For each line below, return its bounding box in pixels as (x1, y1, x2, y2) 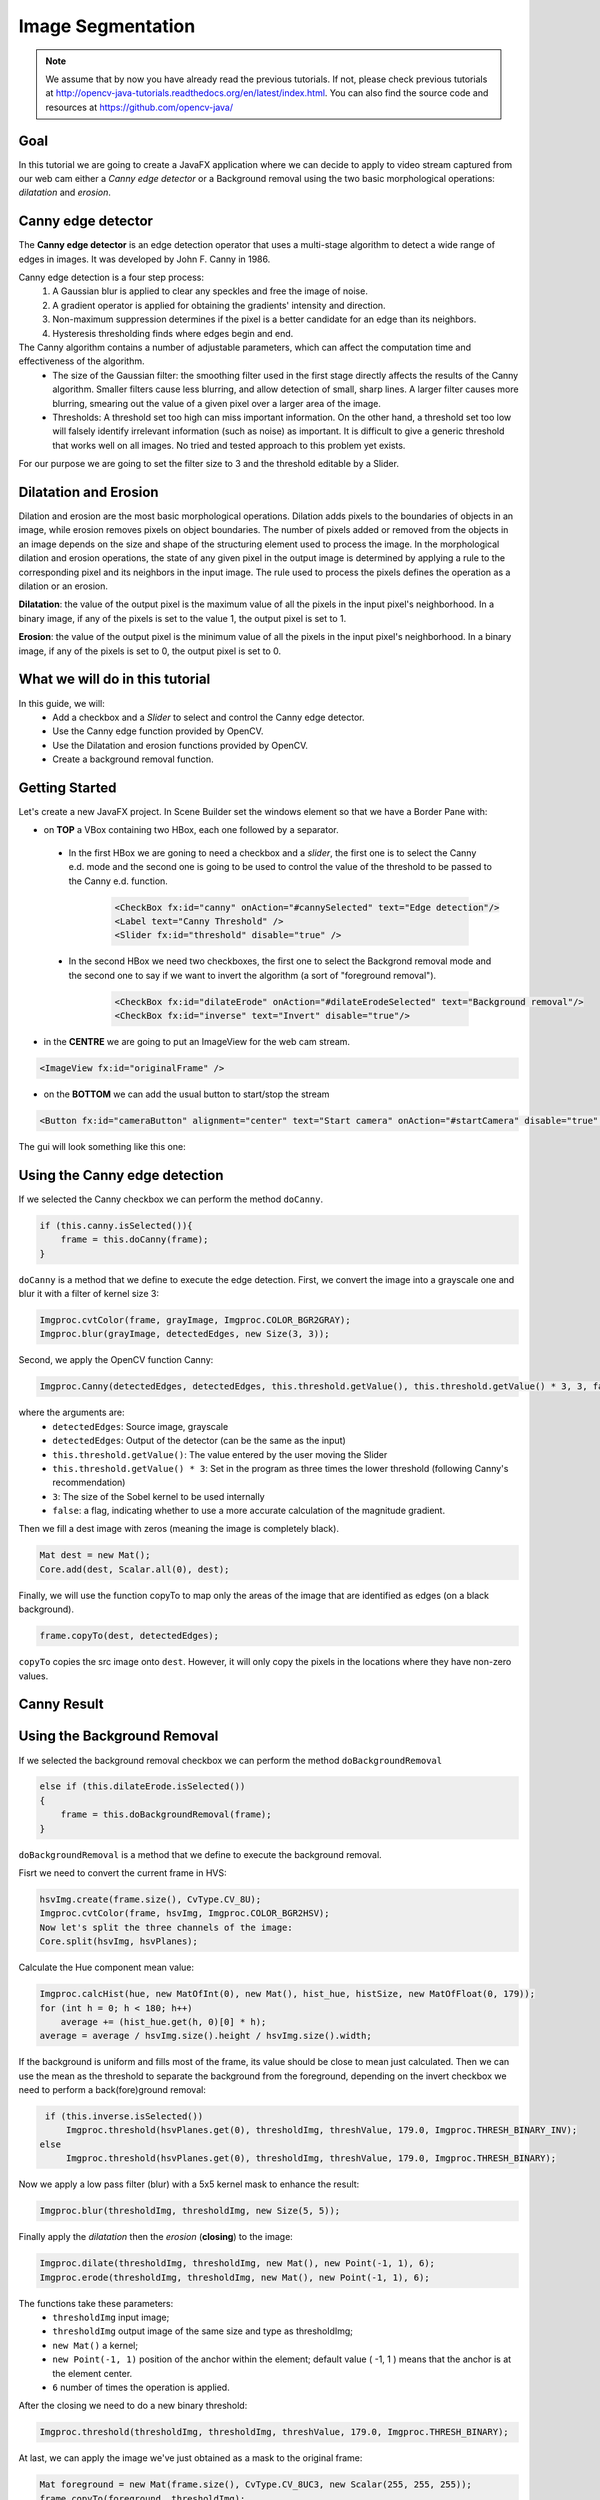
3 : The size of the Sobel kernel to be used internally (52, 1490, 265, 1502)
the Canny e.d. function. (68, 875, 169, 887)
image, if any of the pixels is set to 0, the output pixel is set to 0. (18, 645, 282, 657)
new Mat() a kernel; (52, 2339, 139, 2351)
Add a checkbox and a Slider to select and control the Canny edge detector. (52, 711, 365, 723)
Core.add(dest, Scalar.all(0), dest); (39, 1563, 230, 1575)
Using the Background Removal (18, 1728, 219, 1745)
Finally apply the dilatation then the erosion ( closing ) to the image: (18, 2231, 294, 2243)
